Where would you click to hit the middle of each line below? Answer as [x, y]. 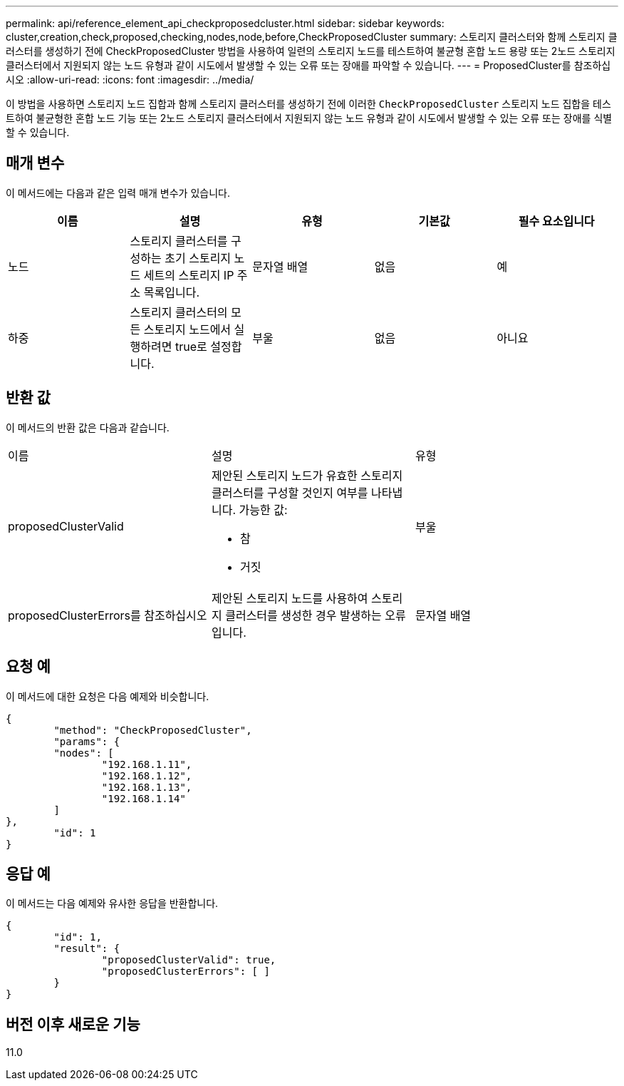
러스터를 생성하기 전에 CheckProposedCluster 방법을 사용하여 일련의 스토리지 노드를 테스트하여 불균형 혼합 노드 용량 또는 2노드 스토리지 [311, 51]
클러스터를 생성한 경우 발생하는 [303, 615]
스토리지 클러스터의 [179, 312]
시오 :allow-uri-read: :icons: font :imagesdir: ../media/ [130, 80]
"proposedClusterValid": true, [189, 960]
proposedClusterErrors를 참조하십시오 [108, 615]
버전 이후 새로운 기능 [73, 1024]
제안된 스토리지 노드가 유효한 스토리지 [307, 475]
